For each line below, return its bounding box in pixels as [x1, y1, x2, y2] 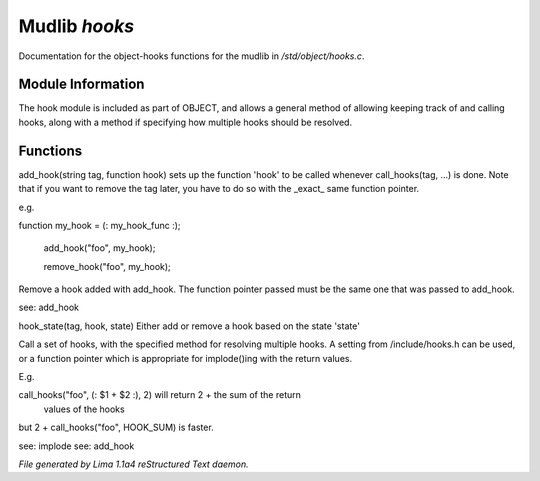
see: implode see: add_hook [18, 440, 135, 452]
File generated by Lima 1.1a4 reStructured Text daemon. [18, 458, 249, 470]
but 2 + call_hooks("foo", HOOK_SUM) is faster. [18, 421, 214, 434]
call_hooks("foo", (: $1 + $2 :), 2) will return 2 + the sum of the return [18, 389, 302, 401]
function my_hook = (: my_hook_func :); [18, 219, 181, 231]
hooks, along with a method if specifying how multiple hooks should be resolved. [18, 116, 353, 128]
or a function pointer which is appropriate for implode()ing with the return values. [18, 352, 353, 364]
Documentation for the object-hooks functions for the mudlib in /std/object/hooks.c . [18, 50, 365, 62]
